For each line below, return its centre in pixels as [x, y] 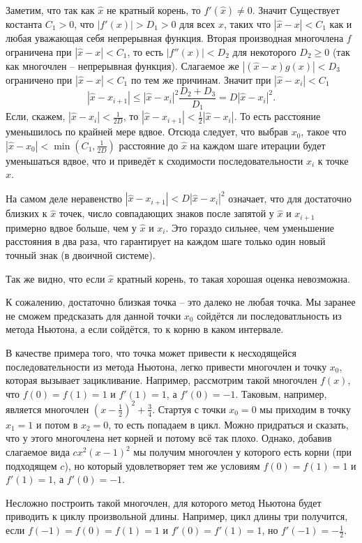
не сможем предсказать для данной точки [93, 315]
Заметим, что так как [50, 10]
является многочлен [47, 409]
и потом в [57, 424]
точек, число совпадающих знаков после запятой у [166, 213]
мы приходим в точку [305, 409]
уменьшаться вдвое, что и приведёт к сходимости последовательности [154, 160]
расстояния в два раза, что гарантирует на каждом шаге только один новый [166, 241]
